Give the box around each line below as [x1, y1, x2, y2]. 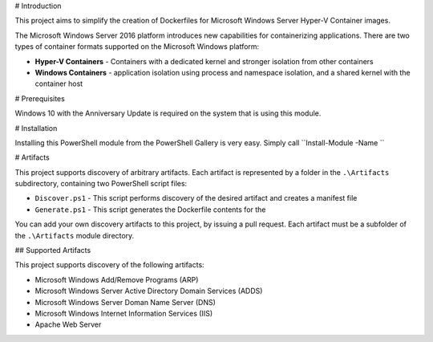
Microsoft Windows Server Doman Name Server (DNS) [34, 297, 216, 307]
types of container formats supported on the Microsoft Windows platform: [14, 42, 260, 51]
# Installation [14, 123, 58, 132]
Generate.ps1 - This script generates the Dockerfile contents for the [34, 205, 266, 214]
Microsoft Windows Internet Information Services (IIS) [34, 308, 212, 318]
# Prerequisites [14, 93, 66, 104]
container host [34, 79, 83, 88]
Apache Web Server [34, 320, 102, 329]
